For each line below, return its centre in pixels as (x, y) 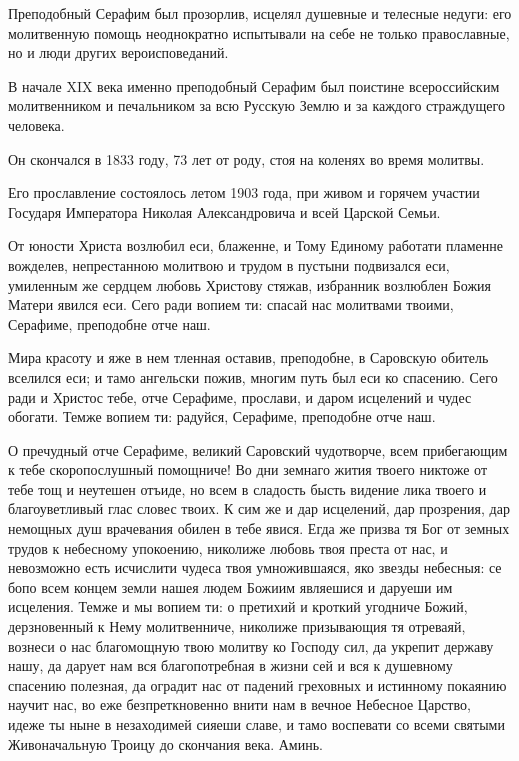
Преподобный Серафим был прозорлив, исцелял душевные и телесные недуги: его (260, 13)
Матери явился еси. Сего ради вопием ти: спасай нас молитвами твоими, (231, 304)
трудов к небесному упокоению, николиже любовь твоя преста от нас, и (228, 547)
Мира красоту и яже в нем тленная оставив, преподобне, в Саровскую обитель (248, 357)
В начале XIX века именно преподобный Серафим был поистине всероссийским (254, 85)
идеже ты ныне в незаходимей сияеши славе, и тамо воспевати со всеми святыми (256, 724)
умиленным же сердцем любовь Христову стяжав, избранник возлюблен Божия (250, 284)
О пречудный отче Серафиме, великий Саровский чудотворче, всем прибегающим (258, 449)
